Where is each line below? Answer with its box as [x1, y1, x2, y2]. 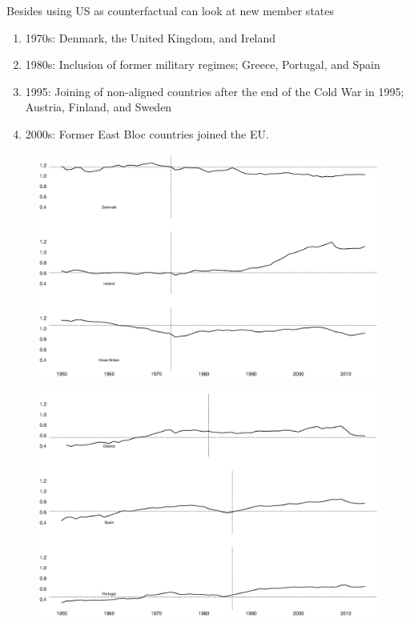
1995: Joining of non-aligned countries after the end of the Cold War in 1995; [25, 82, 404, 99]
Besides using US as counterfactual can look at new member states [6, 2, 335, 18]
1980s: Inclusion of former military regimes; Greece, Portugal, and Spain [25, 56, 380, 73]
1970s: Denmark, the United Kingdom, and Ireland [25, 29, 276, 46]
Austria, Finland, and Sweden [25, 98, 172, 115]
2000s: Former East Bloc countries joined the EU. [25, 125, 269, 142]
